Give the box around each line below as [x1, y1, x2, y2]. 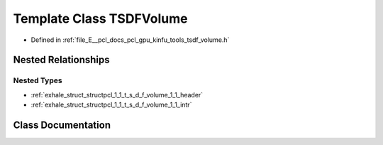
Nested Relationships [13, 54, 110, 66]
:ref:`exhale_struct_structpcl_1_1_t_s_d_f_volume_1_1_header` [30, 90, 204, 99]
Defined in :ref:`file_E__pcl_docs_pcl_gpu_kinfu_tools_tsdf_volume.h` [30, 36, 230, 44]
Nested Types [13, 75, 63, 85]
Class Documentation [13, 119, 111, 131]
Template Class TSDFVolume [13, 11, 188, 26]
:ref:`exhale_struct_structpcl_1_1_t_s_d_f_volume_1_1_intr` [30, 100, 192, 109]
